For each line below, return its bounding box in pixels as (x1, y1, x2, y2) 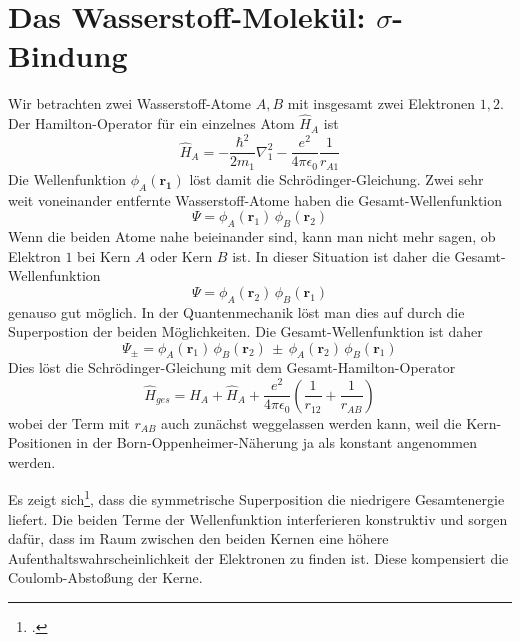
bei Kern (77, 245, 131, 266)
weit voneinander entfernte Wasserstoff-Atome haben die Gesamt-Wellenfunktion (8, 189, 503, 210)
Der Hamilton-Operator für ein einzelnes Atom (8, 113, 295, 134)
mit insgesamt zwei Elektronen (287, 93, 476, 114)
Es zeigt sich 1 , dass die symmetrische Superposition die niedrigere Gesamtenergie (8, 486, 505, 510)
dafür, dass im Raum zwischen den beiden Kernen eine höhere (8, 528, 389, 549)
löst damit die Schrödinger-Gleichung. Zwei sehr (189, 168, 484, 189)
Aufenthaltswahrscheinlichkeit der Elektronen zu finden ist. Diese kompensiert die (8, 547, 509, 568)
